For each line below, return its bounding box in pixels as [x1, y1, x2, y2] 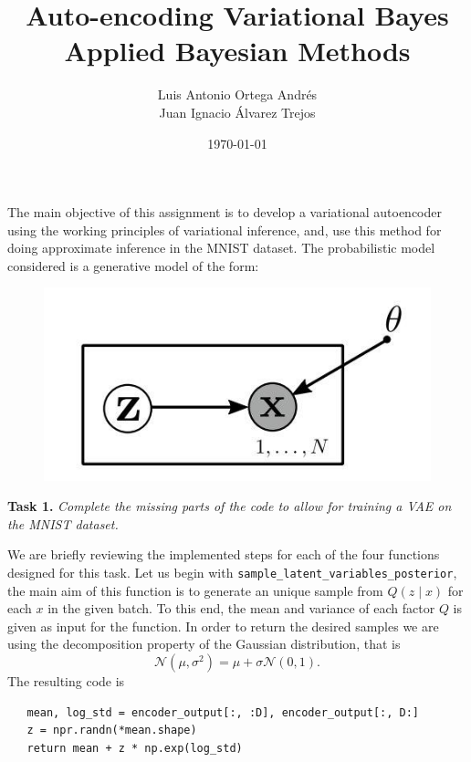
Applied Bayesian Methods [64, 32, 411, 69]
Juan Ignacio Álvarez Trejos [159, 102, 316, 121]
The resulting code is [7, 671, 125, 690]
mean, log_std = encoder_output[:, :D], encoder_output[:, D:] [26, 705, 420, 719]
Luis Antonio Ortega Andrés [157, 85, 318, 104]
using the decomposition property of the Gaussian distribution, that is [7, 634, 401, 653]
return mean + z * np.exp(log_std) [26, 741, 243, 755]
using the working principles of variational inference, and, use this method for [7, 220, 442, 239]
